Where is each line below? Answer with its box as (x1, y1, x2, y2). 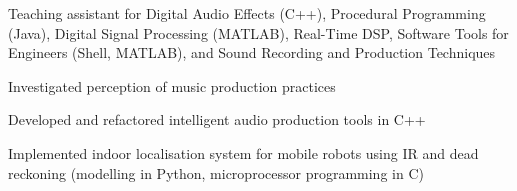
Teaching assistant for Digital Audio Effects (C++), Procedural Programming (8, 3, 486, 23)
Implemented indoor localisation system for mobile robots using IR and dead (8, 142, 479, 163)
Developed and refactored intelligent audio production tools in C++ (8, 109, 426, 130)
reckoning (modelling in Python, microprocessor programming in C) (8, 162, 424, 183)
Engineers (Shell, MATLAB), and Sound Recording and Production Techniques (8, 42, 496, 63)
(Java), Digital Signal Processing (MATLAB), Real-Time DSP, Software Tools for (8, 22, 509, 43)
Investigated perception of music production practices (8, 75, 336, 96)
